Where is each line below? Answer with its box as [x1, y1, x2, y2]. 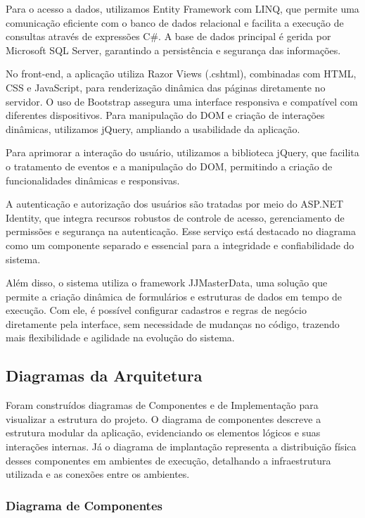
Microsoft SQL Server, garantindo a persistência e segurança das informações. [6, 42, 341, 57]
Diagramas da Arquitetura [6, 365, 203, 386]
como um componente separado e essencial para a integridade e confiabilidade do [6, 237, 354, 252]
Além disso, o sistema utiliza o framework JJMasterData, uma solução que [6, 275, 328, 290]
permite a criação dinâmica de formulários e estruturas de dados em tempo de [6, 289, 342, 303]
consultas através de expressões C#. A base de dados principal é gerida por [6, 29, 331, 44]
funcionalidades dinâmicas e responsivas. [6, 172, 180, 187]
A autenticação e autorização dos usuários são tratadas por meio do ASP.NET [6, 196, 344, 211]
